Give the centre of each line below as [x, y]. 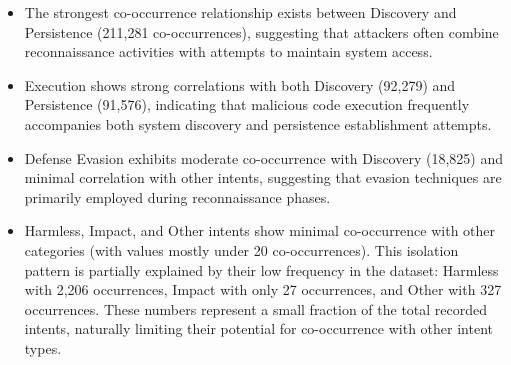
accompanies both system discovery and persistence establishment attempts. [258, 123]
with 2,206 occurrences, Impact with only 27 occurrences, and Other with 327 [263, 289]
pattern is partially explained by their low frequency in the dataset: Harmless [261, 269]
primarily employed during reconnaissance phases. [177, 196]
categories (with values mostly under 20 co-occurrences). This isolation [241, 249]
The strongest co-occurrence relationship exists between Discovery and [240, 12]
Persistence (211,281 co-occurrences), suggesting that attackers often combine [261, 31]
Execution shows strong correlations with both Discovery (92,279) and [240, 84]
